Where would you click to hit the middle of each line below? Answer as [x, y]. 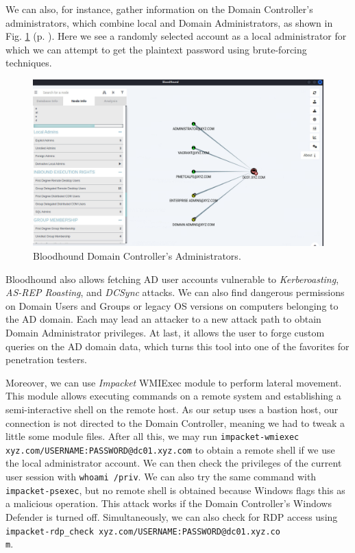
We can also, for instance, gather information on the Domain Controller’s [159, 9]
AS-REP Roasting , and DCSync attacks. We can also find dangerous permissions [175, 292]
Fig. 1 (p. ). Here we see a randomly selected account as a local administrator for [176, 36]
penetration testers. [46, 359]
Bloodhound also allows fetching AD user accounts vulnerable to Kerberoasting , [172, 279]
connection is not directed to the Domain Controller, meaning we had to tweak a [175, 422]
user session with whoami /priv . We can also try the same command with [161, 477]
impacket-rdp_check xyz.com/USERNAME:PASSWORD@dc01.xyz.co [143, 531]
